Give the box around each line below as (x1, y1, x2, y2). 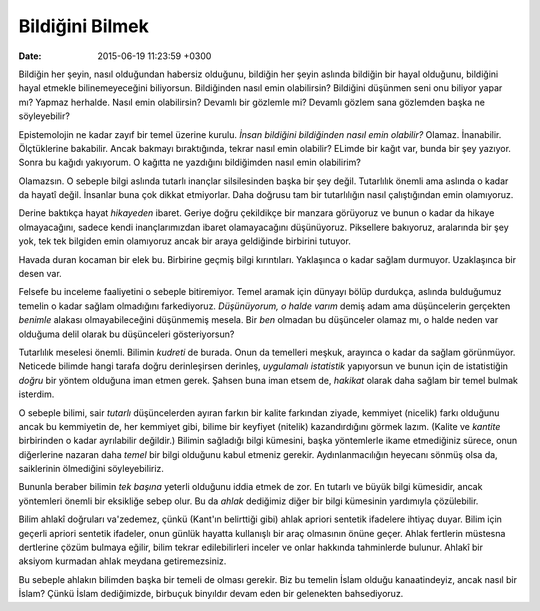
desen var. (18, 268, 62, 280)
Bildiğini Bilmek (18, 15, 150, 37)
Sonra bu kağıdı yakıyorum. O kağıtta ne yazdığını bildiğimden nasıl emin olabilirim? (18, 156, 362, 169)
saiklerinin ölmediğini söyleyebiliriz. (18, 463, 165, 475)
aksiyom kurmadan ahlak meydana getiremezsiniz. (18, 555, 227, 567)
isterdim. (18, 388, 55, 400)
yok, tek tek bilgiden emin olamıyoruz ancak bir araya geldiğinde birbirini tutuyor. (18, 235, 352, 247)
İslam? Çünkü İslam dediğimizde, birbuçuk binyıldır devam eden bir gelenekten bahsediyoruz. (18, 588, 404, 600)
